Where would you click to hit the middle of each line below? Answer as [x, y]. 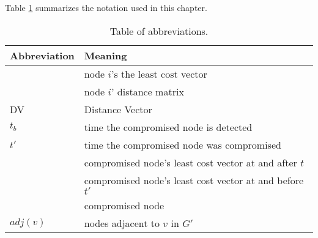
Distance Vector [118, 109]
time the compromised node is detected [168, 127]
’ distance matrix [148, 91]
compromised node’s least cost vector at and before [194, 180]
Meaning [105, 55]
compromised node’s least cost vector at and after [190, 162]
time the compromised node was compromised [183, 144]
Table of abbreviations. [159, 31]
